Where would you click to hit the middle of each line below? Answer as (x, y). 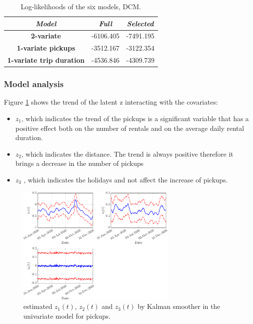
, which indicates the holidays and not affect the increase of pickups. (126, 180)
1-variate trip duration (46, 60)
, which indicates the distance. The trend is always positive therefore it (127, 153)
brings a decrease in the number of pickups (79, 163)
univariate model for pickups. (67, 315)
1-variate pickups (46, 48)
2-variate (46, 36)
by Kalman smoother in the (179, 306)
